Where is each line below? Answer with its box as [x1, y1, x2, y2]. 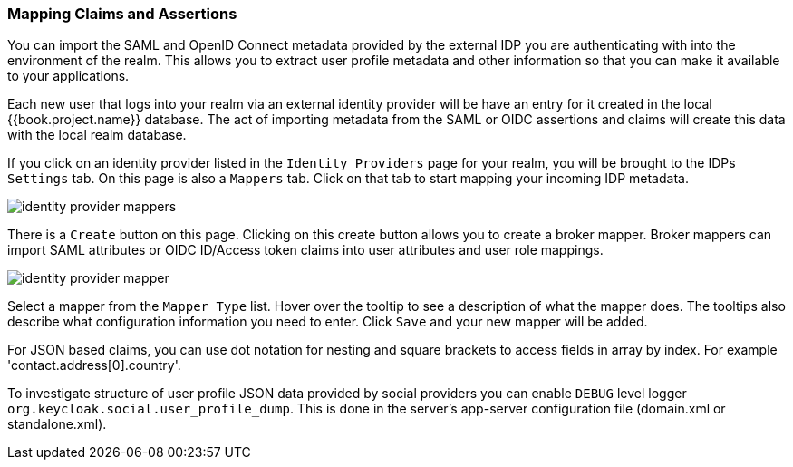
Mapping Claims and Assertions [7, 5, 237, 23]
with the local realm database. [7, 127, 187, 143]
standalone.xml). [7, 416, 107, 433]
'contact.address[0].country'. [7, 357, 181, 374]
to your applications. [7, 68, 130, 84]
